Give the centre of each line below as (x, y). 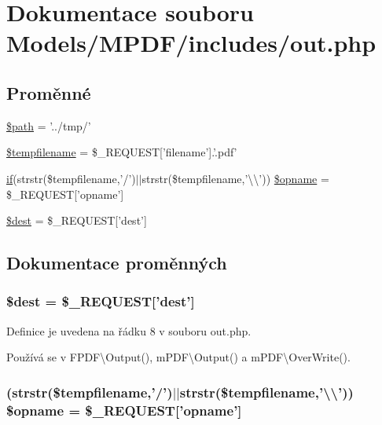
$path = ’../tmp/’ (49, 125)
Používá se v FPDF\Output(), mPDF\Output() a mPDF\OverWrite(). (178, 357)
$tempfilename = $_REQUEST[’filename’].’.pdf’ (122, 152)
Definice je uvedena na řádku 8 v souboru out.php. (129, 330)
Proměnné (49, 92)
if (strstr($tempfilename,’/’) (71, 178)
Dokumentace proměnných (117, 263)
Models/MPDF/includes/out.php (191, 43)
